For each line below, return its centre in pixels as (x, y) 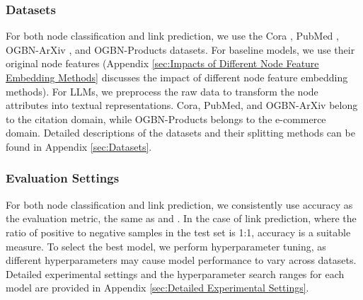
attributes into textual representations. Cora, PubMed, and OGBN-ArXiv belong (182, 105)
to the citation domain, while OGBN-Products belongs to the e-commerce (166, 119)
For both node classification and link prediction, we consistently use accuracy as (179, 204)
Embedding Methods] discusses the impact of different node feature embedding (177, 77)
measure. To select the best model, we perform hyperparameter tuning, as (166, 246)
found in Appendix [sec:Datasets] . (79, 146)
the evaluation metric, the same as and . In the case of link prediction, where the (181, 218)
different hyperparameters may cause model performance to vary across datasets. (181, 260)
